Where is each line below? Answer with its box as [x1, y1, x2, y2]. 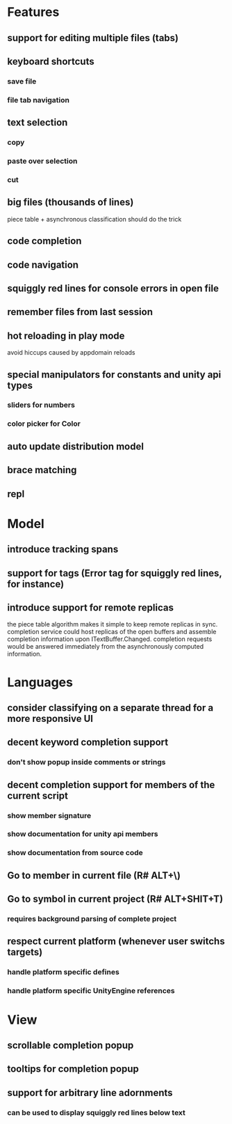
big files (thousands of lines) [7, 197, 134, 208]
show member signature [7, 810, 92, 820]
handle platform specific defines [7, 967, 119, 977]
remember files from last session [7, 306, 153, 318]
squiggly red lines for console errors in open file [7, 282, 219, 294]
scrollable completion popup [7, 1039, 134, 1051]
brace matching [7, 464, 77, 476]
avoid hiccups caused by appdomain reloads [7, 348, 135, 357]
